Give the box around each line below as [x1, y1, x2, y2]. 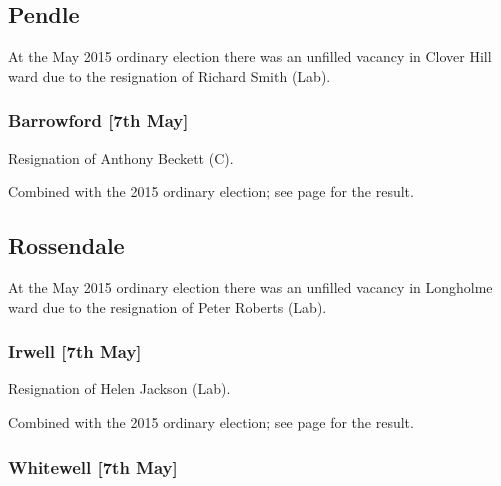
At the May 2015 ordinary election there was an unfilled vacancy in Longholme [8, 277, 493, 297]
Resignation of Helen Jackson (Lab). [8, 378, 231, 399]
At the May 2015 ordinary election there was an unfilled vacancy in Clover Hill [8, 46, 492, 67]
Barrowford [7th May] [8, 108, 189, 133]
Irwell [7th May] [8, 339, 142, 364]
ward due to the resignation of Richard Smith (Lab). [8, 65, 331, 86]
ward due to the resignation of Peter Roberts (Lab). [8, 296, 327, 317]
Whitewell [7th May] [8, 454, 178, 479]
